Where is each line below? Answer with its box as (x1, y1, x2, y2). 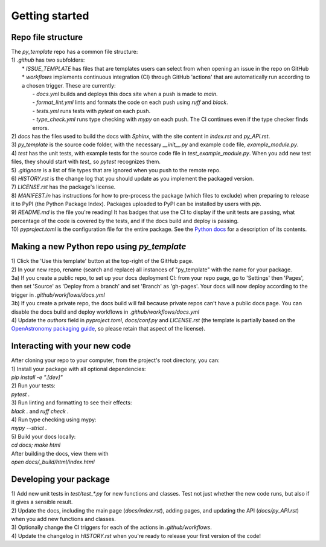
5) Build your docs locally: (11, 433, 76, 440)
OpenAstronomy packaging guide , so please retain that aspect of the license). (11, 325, 205, 332)
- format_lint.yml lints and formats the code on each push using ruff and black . (32, 99, 229, 106)
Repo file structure (11, 32, 83, 42)
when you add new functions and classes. (11, 515, 116, 522)
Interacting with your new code (11, 341, 131, 351)
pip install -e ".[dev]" (11, 374, 63, 381)
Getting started (11, 9, 89, 22)
